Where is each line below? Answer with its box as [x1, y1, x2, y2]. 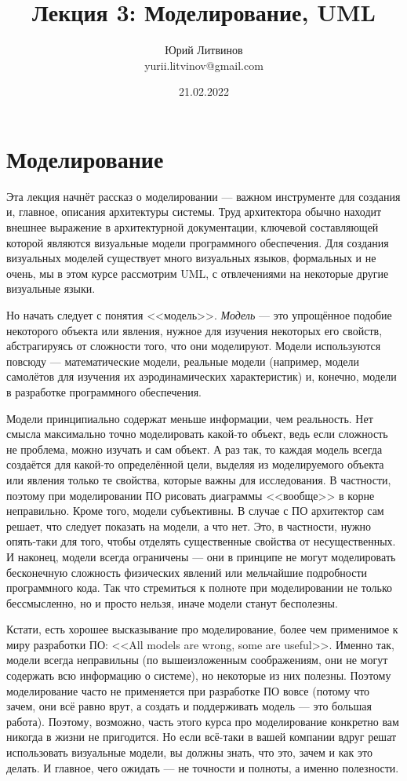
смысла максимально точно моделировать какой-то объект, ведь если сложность [6, 425, 388, 442]
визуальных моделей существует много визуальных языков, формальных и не [6, 250, 376, 266]
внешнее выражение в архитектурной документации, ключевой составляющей [6, 219, 379, 235]
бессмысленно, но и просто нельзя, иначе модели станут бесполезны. [6, 594, 338, 611]
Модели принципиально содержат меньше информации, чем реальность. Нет [6, 410, 373, 426]
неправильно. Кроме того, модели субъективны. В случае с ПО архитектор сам [6, 502, 384, 519]
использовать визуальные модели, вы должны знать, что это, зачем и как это [6, 744, 372, 761]
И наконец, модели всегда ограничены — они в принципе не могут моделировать [6, 548, 396, 564]
